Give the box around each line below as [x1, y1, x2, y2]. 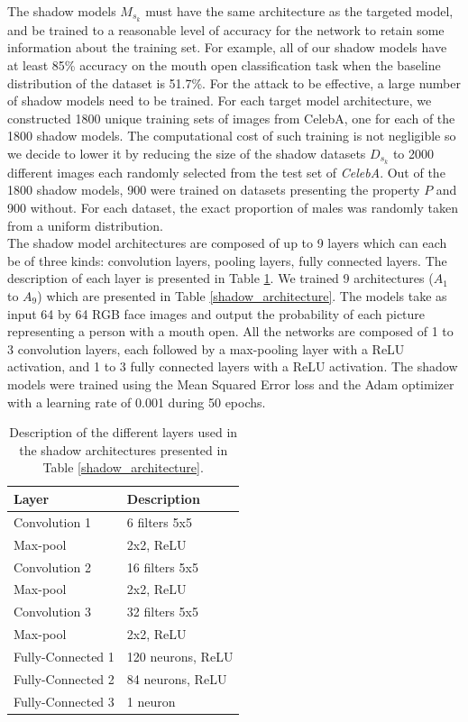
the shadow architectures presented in [19, 440, 228, 459]
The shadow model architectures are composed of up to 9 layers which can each [7, 233, 447, 252]
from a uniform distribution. [7, 215, 163, 234]
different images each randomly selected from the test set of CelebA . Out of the [7, 162, 445, 181]
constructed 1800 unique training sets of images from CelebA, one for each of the [7, 108, 455, 127]
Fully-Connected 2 [14, 669, 115, 688]
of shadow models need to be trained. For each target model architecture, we [7, 91, 432, 110]
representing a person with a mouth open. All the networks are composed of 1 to [7, 322, 454, 341]
